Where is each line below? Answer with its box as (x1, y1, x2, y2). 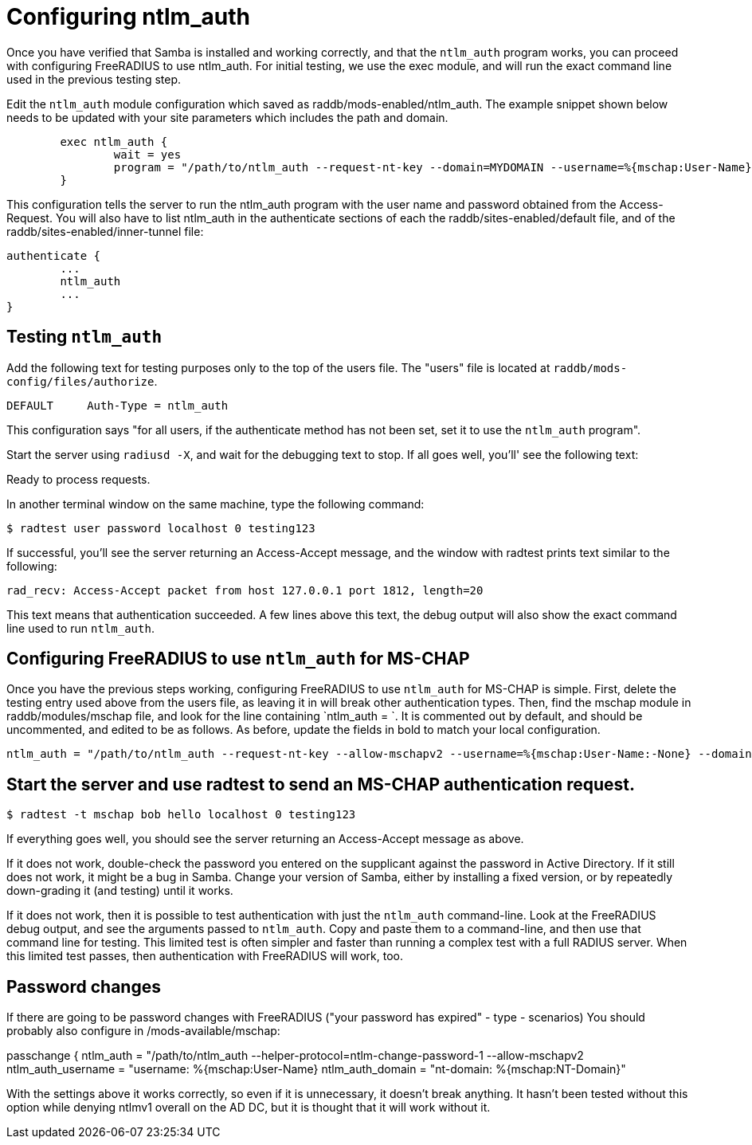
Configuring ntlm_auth (6, 3, 250, 30)
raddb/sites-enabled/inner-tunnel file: (6, 224, 204, 238)
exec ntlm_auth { (60, 135, 168, 148)
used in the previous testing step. (6, 72, 182, 86)
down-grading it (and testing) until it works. (6, 884, 233, 898)
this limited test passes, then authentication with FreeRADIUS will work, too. (6, 949, 404, 963)
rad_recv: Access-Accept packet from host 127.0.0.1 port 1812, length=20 (6, 583, 484, 597)
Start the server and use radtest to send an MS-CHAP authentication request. (6, 774, 635, 794)
